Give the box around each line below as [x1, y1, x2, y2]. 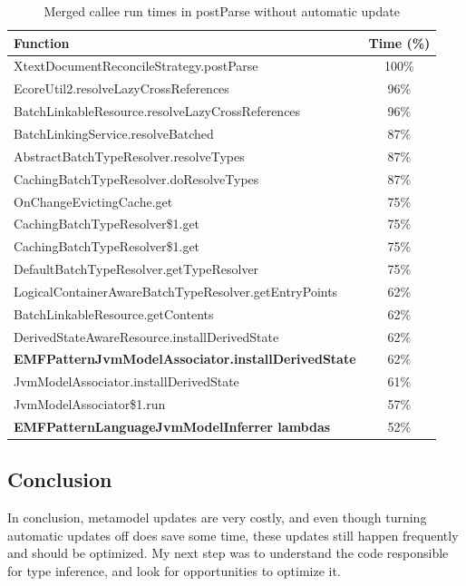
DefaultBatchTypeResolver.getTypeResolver [14, 259, 259, 278]
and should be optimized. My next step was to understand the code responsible [7, 543, 449, 562]
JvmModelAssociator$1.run [14, 395, 166, 414]
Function [14, 33, 70, 52]
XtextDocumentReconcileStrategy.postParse [14, 56, 258, 75]
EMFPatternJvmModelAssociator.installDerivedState [14, 349, 356, 368]
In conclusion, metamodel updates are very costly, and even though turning [7, 508, 427, 527]
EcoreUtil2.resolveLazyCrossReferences [14, 79, 229, 98]
